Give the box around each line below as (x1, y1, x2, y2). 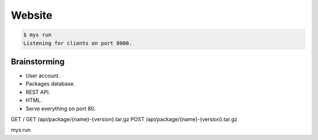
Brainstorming (11, 56, 65, 67)
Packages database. (25, 80, 75, 87)
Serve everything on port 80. (25, 105, 96, 112)
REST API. (25, 88, 50, 95)
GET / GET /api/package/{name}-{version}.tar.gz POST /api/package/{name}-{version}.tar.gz (11, 115, 238, 122)
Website (11, 9, 52, 22)
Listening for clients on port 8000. (23, 40, 132, 46)
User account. (25, 72, 60, 79)
